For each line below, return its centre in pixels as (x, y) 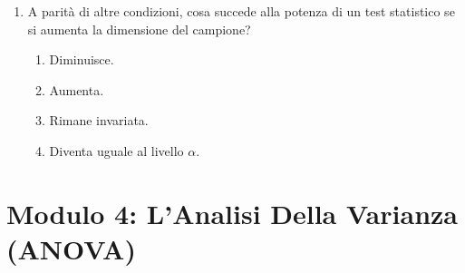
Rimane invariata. (99, 120)
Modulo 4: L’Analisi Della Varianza (232, 213)
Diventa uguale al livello (116, 150)
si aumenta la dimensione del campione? (139, 29)
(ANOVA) (71, 248)
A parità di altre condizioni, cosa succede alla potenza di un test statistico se (241, 11)
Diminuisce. (82, 59)
